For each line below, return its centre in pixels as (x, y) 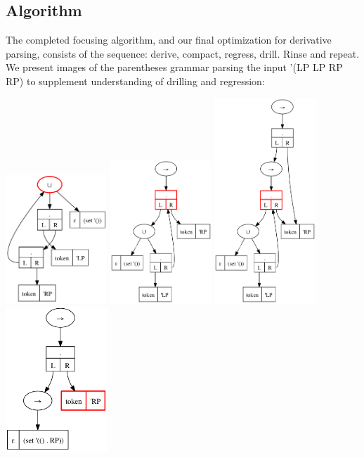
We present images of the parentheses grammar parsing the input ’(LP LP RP (174, 67)
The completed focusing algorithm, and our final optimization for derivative (169, 40)
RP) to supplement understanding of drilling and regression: (135, 81)
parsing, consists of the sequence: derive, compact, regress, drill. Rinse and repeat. (183, 53)
